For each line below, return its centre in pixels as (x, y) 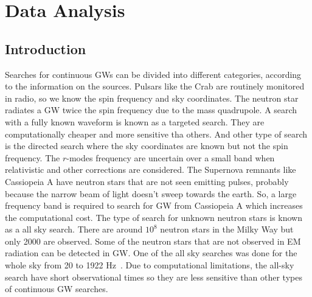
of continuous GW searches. (57, 289)
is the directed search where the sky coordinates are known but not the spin (147, 146)
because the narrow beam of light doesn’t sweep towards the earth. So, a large (151, 193)
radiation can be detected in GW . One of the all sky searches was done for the (151, 253)
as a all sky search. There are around (74, 229)
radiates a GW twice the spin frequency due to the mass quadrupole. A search (151, 110)
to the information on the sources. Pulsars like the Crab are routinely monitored (155, 86)
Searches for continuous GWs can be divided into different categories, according (153, 74)
